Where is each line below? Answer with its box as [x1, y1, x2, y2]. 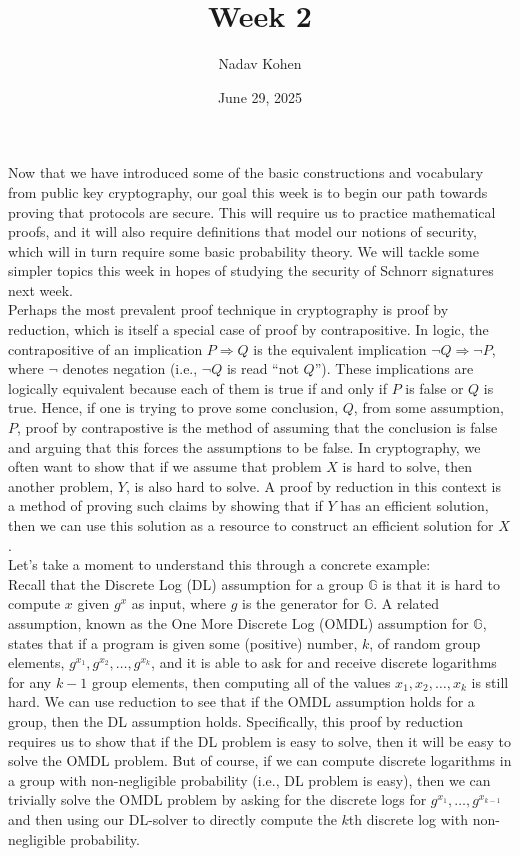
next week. [8, 279, 73, 300]
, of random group [369, 632, 481, 653]
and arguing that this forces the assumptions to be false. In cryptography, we [8, 436, 481, 457]
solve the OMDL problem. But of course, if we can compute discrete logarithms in [8, 750, 512, 771]
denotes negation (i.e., [62, 358, 198, 379]
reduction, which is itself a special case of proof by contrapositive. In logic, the [8, 319, 489, 340]
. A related [373, 593, 440, 614]
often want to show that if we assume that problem [8, 456, 322, 477]
